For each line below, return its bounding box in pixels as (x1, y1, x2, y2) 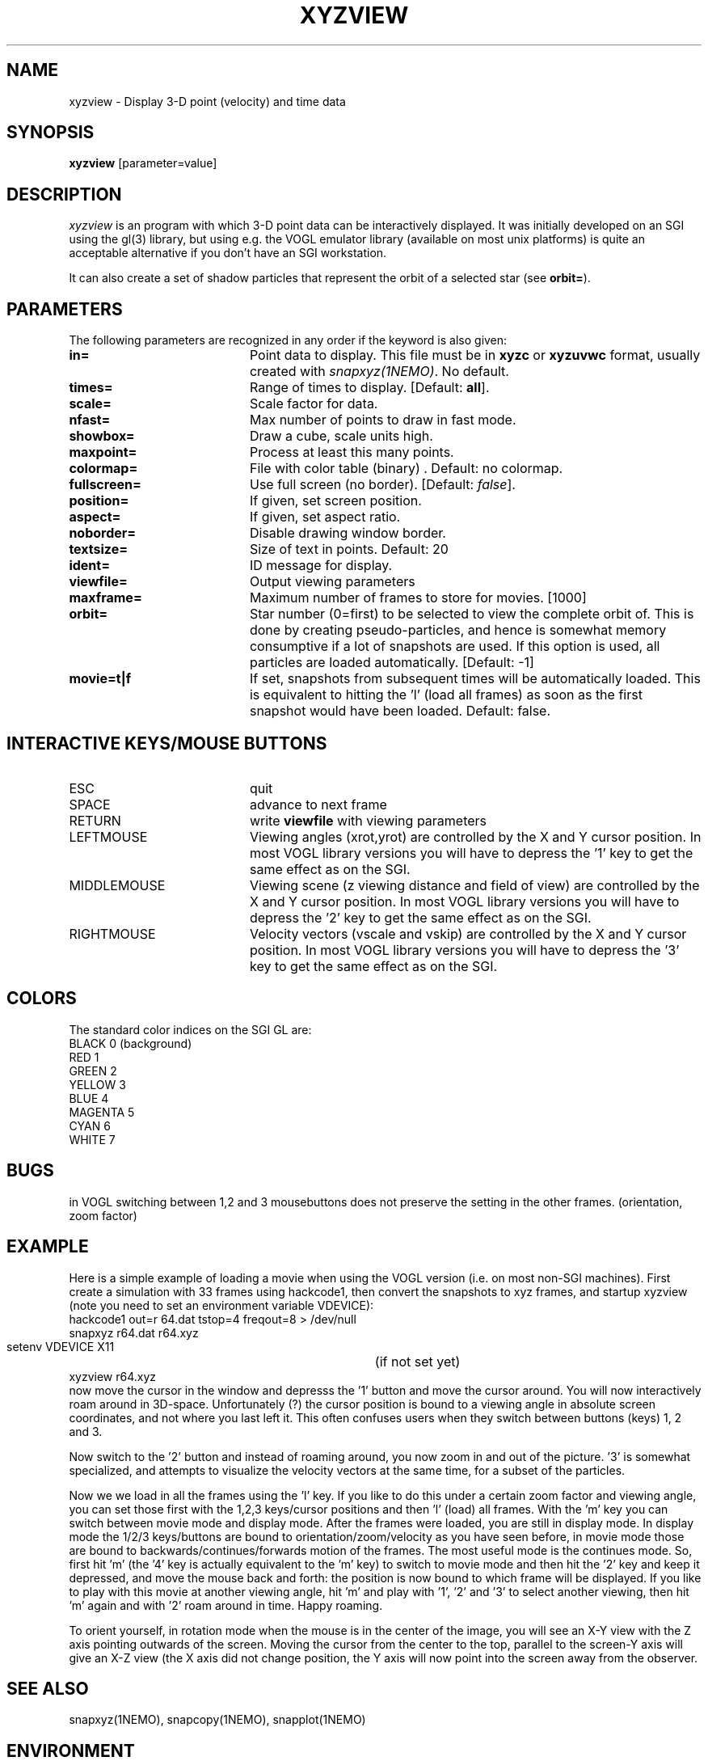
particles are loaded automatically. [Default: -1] (249, 654, 534, 671)
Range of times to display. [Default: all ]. (249, 379, 490, 396)
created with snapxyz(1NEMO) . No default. (249, 363, 509, 380)
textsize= (69, 541, 129, 558)
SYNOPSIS (6, 122, 95, 143)
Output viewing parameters (249, 573, 415, 590)
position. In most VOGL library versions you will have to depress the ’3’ (249, 941, 680, 958)
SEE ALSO (6, 1678, 89, 1699)
